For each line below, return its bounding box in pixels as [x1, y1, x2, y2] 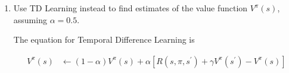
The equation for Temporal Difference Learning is [13, 33, 195, 46]
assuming [13, 13, 47, 26]
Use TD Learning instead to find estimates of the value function [13, 2, 248, 14]
